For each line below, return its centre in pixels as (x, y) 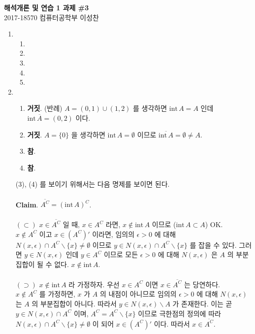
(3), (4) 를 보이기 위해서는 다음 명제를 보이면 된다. (93, 184)
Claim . (27, 204)
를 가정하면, (57, 294)
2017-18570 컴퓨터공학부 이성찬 (51, 17)
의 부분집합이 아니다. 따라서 (74, 303)
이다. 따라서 (172, 323)
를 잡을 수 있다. (213, 245)
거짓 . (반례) (45, 108)
